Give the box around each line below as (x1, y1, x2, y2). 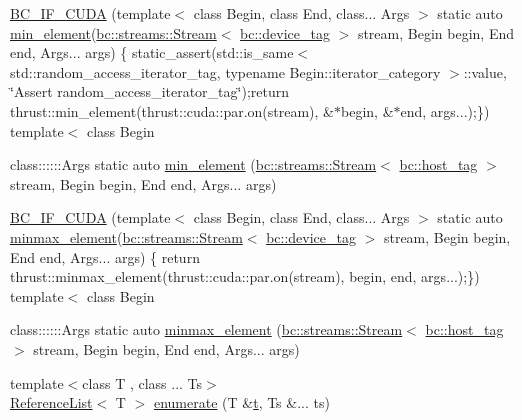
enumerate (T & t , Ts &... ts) (153, 392, 330, 413)
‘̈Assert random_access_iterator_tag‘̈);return (10, 81, 289, 102)
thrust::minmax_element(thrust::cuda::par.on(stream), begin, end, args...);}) (10, 266, 480, 287)
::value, (463, 61, 507, 82)
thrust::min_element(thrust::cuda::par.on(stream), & (10, 100, 335, 121)
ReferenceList (10, 392, 93, 413)
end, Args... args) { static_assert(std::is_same (10, 42, 294, 63)
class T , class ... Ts (82, 372, 203, 393)
